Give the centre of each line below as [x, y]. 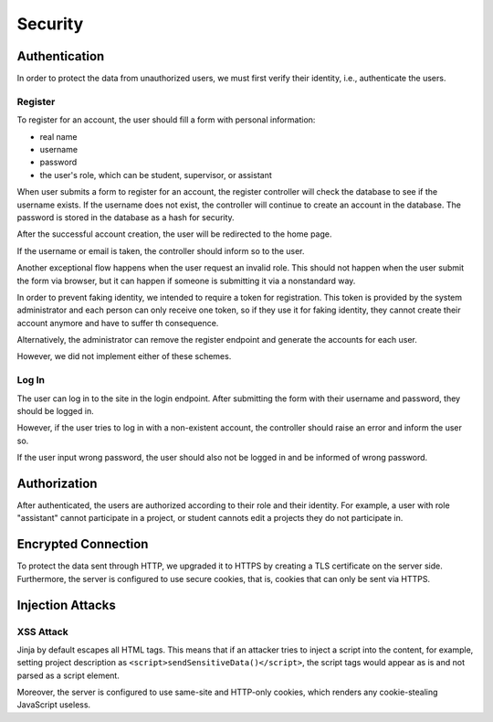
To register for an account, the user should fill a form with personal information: [166, 120]
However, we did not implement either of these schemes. [124, 356]
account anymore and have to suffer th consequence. [118, 323]
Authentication [61, 56]
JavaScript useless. [54, 705]
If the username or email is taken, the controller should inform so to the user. [161, 250]
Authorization [57, 483]
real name [58, 136]
